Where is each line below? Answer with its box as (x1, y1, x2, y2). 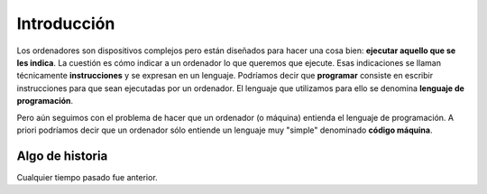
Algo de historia (16, 148, 108, 163)
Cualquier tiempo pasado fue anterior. (16, 171, 158, 182)
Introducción (16, 14, 115, 33)
